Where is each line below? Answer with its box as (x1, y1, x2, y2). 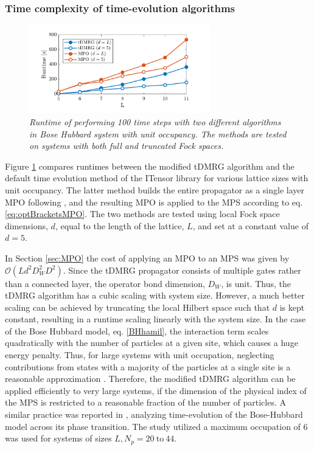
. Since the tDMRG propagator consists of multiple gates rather (63, 263, 301, 276)
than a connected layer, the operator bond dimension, (5, 277, 205, 289)
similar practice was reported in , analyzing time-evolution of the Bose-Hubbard (5, 408, 303, 421)
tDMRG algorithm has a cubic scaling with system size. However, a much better (5, 289, 305, 302)
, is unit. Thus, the (221, 277, 291, 289)
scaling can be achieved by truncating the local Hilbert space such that (5, 300, 270, 313)
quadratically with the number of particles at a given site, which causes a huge (5, 336, 298, 349)
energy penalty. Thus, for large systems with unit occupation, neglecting (5, 348, 274, 361)
